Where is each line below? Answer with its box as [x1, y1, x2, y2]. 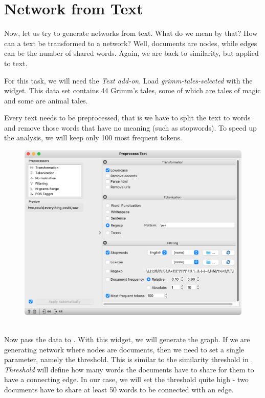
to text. [4, 57, 28, 68]
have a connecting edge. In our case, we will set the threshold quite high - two [4, 374, 249, 385]
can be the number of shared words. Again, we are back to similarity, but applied [4, 48, 259, 58]
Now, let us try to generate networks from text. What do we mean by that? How [4, 28, 258, 38]
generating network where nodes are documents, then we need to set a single [4, 344, 245, 354]
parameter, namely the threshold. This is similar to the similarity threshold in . [4, 354, 253, 365]
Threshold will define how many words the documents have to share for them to [4, 364, 254, 374]
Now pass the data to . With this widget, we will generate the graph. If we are [4, 333, 250, 344]
